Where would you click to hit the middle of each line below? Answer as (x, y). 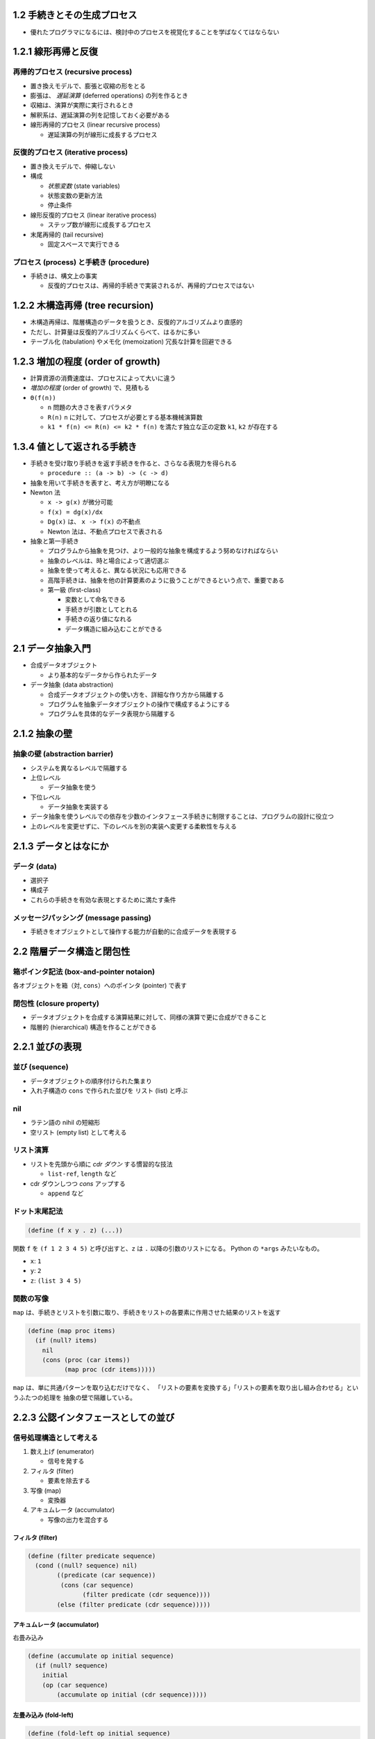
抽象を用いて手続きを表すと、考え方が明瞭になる (100, 483)
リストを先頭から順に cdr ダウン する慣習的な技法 (101, 1164)
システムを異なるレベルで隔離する (79, 768)
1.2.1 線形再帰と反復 (56, 52)
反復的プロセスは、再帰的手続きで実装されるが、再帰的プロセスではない (151, 286)
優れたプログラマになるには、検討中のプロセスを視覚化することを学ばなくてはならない (155, 32)
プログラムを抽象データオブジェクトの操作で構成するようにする (139, 704)
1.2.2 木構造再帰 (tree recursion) (83, 306)
